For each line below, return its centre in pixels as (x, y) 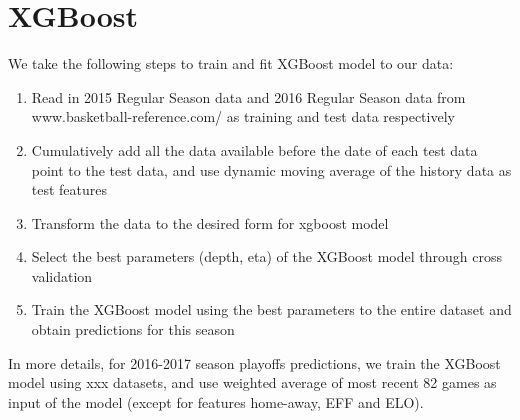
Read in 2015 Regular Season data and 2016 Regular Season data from (248, 96)
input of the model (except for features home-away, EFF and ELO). (216, 401)
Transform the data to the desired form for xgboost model (210, 222)
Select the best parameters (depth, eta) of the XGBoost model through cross (266, 256)
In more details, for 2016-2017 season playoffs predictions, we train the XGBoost (254, 362)
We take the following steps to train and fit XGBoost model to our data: (231, 63)
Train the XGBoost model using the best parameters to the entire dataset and (271, 309)
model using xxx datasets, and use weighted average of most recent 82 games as (252, 382)
